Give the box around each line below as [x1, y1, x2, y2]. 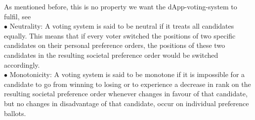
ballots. [4, 108, 26, 118]
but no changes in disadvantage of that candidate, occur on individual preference [4, 98, 249, 108]
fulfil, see [4, 11, 31, 21]
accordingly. [4, 59, 40, 70]
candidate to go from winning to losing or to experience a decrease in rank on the [4, 79, 251, 89]
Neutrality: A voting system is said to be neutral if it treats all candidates [9, 21, 234, 31]
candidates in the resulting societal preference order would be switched [4, 49, 218, 60]
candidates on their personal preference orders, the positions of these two [4, 40, 225, 50]
